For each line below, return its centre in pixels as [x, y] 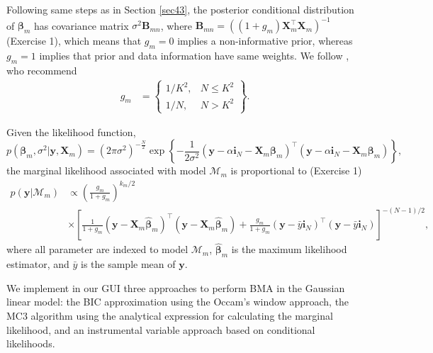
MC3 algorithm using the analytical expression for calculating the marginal [170, 315]
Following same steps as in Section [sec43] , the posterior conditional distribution [180, 9]
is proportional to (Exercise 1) [296, 170]
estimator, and [38, 264]
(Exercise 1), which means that [74, 41]
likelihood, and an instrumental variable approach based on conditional [161, 329]
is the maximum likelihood [289, 249]
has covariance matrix [81, 25]
